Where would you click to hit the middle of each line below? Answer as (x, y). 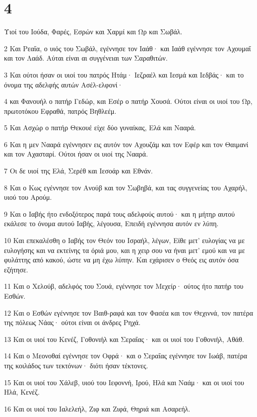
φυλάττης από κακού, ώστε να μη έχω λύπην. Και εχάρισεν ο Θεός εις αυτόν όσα (121, 260)
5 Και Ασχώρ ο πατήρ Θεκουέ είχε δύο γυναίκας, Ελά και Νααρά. (100, 127)
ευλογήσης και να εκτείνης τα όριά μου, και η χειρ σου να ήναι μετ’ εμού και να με (125, 250)
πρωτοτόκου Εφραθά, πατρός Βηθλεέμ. (60, 111)
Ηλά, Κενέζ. (22, 392)
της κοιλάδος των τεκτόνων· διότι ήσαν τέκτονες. (76, 365)
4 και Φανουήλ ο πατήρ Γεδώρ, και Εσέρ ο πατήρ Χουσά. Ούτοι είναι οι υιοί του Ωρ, (128, 101)
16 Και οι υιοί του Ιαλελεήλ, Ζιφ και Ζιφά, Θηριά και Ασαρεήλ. (97, 408)
